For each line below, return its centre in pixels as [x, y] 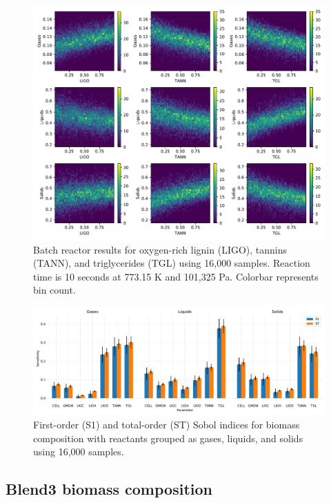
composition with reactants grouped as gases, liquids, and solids [168, 438]
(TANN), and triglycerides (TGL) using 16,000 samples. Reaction [172, 263]
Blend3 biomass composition [109, 489]
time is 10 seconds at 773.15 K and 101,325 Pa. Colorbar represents [176, 276]
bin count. [54, 290]
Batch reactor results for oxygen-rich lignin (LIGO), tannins [160, 249]
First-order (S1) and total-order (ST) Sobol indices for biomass [167, 425]
